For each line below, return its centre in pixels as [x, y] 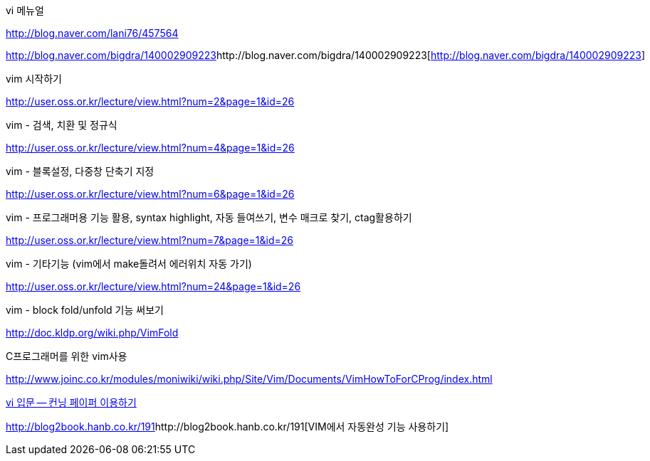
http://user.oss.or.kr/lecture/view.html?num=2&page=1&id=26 [150, 101]
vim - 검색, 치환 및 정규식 [62, 125]
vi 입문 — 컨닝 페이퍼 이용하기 [71, 402]
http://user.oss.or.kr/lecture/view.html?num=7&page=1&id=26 [150, 240]
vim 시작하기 [34, 79]
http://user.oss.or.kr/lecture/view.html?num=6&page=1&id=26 [150, 194]
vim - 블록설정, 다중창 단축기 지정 [80, 171]
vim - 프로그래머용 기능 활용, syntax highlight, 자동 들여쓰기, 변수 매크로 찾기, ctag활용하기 [209, 217]
